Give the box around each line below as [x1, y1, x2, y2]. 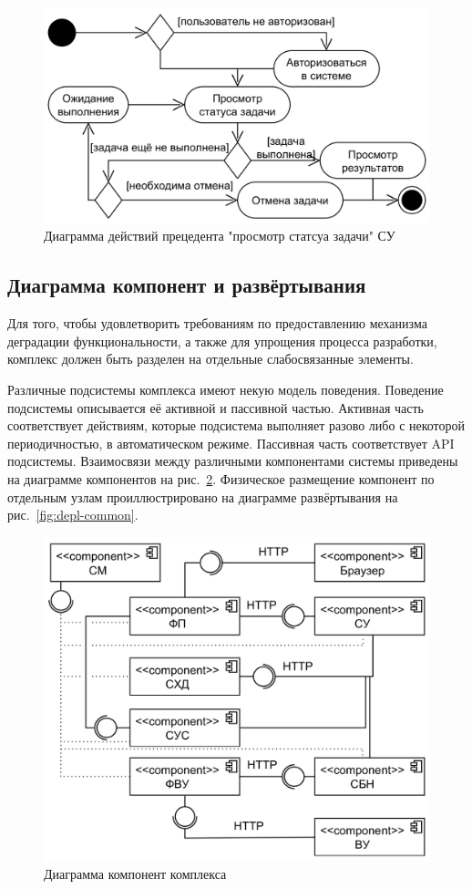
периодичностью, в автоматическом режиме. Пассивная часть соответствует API [7, 433, 455, 452]
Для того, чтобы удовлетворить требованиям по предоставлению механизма [7, 314, 427, 333]
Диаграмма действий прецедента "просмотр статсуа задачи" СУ [44, 226, 395, 245]
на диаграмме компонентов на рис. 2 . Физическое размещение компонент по [7, 469, 435, 488]
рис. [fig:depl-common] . [7, 505, 139, 524]
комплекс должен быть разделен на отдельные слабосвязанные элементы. [7, 349, 414, 368]
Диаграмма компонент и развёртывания [7, 271, 366, 299]
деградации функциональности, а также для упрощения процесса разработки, [7, 331, 437, 350]
